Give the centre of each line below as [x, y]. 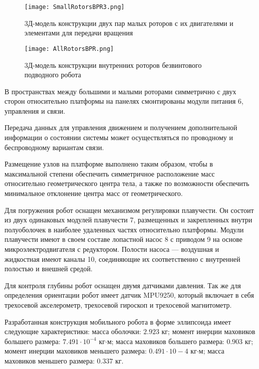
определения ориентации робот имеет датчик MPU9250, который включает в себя [129, 295]
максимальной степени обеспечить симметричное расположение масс [110, 173]
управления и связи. [35, 110]
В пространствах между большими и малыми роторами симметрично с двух [121, 91]
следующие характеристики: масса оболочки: [73, 331]
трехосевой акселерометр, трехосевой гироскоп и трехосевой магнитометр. [118, 304]
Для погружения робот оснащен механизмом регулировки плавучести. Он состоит [129, 210]
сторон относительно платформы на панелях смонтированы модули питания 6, [124, 101]
